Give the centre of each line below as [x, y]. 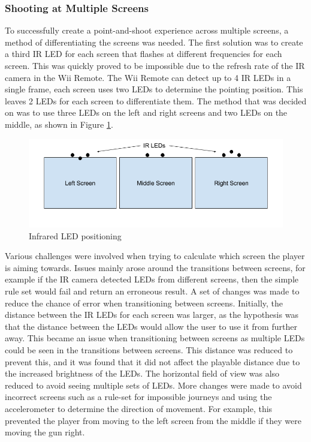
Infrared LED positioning [75, 235]
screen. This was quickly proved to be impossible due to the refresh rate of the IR [155, 65]
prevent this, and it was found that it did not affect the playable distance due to [153, 361]
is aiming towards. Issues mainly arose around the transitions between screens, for [155, 267]
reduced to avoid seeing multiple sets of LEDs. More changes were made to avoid [153, 385]
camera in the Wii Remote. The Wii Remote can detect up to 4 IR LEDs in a [148, 77]
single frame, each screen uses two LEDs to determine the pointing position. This [154, 89]
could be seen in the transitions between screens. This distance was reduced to [149, 350]
